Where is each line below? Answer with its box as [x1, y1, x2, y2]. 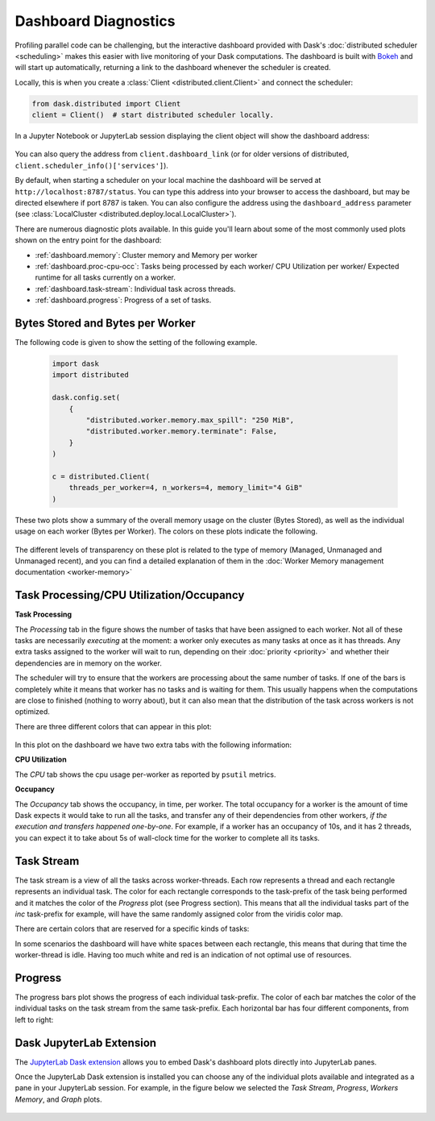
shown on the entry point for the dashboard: [14, 235, 162, 245]
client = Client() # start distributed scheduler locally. [31, 110, 275, 120]
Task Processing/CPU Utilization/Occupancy [14, 588, 245, 602]
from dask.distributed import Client [31, 99, 181, 108]
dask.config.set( [52, 393, 121, 402]
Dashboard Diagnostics [14, 12, 176, 30]
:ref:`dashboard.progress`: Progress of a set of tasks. [35, 295, 212, 305]
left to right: [14, 1015, 54, 1024]
